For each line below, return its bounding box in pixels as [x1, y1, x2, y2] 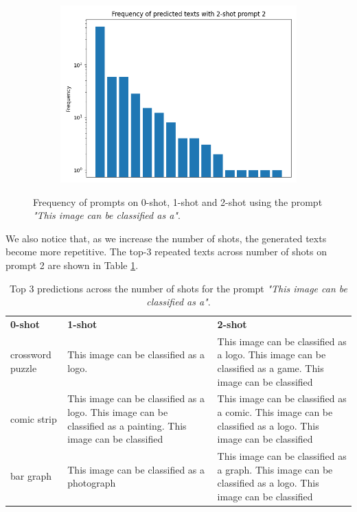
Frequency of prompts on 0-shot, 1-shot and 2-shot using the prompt [33, 194, 323, 209]
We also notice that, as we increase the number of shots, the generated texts [5, 231, 327, 245]
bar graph [10, 469, 51, 483]
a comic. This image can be [217, 405, 333, 419]
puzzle [10, 361, 37, 375]
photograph [67, 476, 116, 490]
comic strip [10, 411, 57, 426]
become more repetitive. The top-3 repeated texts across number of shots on [5, 244, 327, 259]
